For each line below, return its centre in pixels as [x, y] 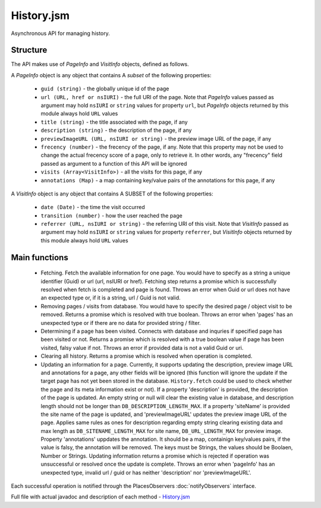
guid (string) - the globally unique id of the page [105, 89]
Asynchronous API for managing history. [60, 33]
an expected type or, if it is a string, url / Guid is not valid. [111, 298]
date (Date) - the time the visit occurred [93, 207]
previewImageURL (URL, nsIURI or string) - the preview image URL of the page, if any [156, 138]
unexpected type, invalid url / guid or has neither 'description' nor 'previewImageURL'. [146, 472]
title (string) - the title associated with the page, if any [114, 122]
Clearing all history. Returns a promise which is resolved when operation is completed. [147, 356]
